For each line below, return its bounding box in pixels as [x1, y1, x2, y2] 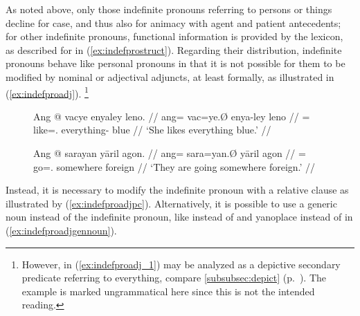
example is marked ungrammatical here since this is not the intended [21, 284, 315, 298]
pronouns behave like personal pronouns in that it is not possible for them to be [6, 56, 345, 71]
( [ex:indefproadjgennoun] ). [6, 223, 117, 237]
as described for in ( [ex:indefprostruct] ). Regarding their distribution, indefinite [6, 42, 342, 57]
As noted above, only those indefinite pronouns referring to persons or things [6, 2, 332, 16]
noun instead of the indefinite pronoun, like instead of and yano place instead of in [6, 210, 353, 224]
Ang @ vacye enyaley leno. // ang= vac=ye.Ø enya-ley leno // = [33, 109, 310, 123]
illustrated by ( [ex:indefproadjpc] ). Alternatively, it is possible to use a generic [6, 196, 337, 210]
